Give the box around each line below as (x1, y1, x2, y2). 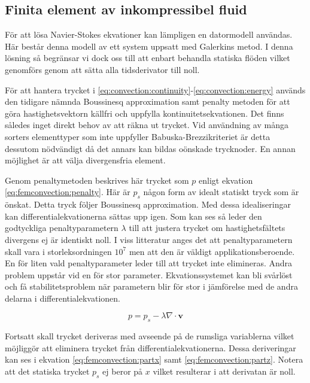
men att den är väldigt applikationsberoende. (129, 245, 295, 257)
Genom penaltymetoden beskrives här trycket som (5, 174, 189, 186)
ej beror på (102, 365, 143, 378)
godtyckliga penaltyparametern (5, 221, 118, 234)
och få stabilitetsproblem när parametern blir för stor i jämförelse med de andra (5, 280, 298, 293)
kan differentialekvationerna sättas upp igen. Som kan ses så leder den (5, 209, 262, 222)
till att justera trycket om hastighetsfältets (129, 221, 285, 234)
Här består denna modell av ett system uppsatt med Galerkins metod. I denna (5, 39, 293, 52)
